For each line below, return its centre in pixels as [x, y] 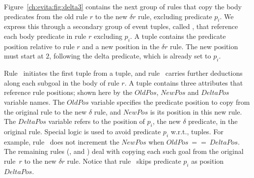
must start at [24, 56]
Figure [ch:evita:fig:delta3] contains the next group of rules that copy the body [123, 6]
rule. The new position [204, 46]
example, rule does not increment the [62, 141]
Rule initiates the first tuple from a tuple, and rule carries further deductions [123, 73]
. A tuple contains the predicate [178, 36]
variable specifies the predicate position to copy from [170, 102]
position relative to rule [39, 46]
